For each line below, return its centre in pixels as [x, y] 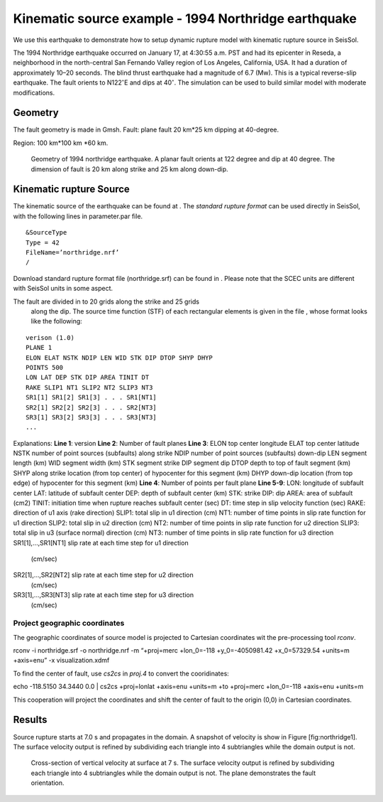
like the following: [57, 321]
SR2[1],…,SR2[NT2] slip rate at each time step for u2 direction [104, 575]
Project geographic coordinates [69, 624]
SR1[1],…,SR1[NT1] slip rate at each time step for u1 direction [101, 542]
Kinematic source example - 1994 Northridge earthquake [185, 18]
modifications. [34, 92]
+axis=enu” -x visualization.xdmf [61, 661]
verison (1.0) [50, 337]
